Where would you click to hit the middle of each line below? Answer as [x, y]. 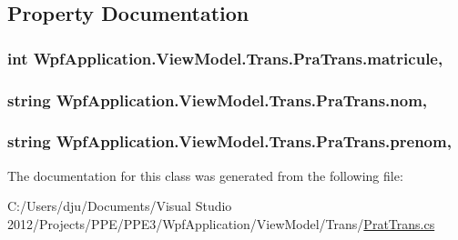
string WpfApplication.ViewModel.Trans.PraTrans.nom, [218, 100]
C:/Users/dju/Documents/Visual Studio [120, 206]
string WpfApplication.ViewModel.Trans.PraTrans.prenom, [229, 141]
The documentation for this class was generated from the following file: [205, 175]
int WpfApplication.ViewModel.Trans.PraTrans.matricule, [225, 58]
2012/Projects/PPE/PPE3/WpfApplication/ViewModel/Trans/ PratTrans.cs [221, 223]
